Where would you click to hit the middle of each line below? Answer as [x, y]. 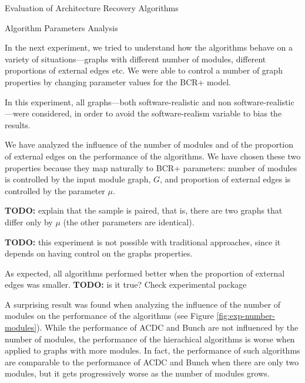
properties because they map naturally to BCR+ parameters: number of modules [151, 167]
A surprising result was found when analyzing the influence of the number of [143, 304]
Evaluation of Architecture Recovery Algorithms [92, 8]
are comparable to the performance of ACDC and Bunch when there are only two [152, 362]
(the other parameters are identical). [129, 222]
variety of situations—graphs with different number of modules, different [135, 59]
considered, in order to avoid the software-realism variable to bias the [157, 113]
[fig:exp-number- [246, 316]
